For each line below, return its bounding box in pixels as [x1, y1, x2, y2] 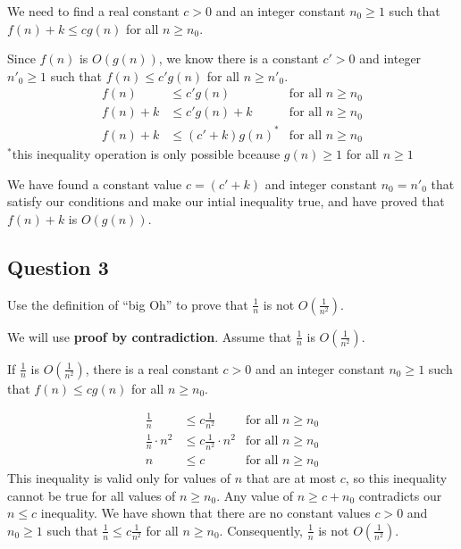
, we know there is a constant [158, 49, 319, 68]
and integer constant [264, 174, 378, 193]
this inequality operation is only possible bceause [12, 144, 281, 162]
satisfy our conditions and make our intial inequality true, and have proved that [7, 192, 445, 211]
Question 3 [7, 253, 109, 280]
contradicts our [358, 486, 442, 504]
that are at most [246, 469, 337, 487]
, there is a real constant [85, 359, 219, 378]
